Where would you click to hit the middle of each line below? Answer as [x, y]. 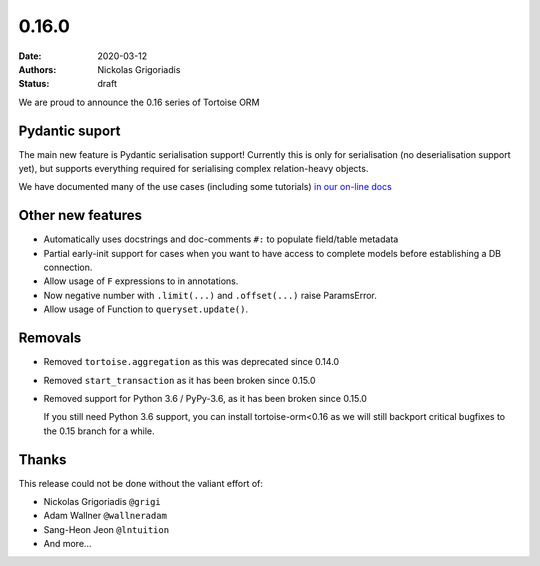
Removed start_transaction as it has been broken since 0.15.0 [179, 380]
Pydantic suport [69, 130]
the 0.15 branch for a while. [99, 431]
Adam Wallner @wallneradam [105, 516]
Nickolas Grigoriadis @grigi [102, 502]
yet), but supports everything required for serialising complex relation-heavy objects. [193, 169]
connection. [68, 267]
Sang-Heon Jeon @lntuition [106, 529]
